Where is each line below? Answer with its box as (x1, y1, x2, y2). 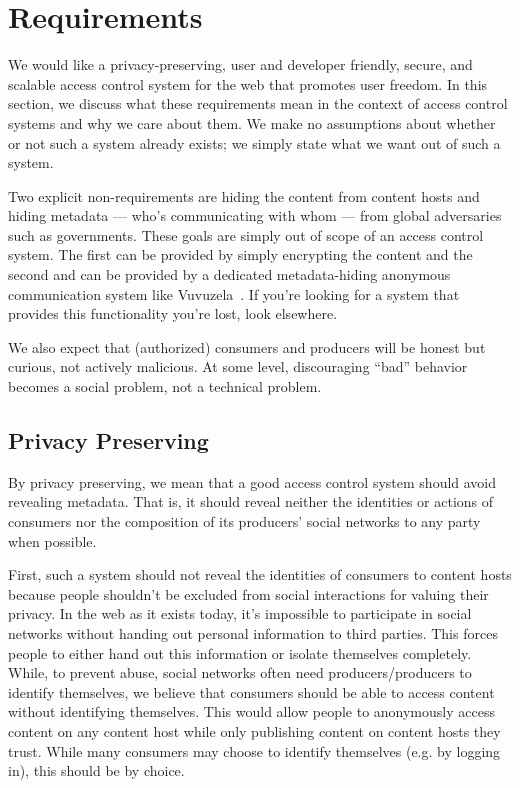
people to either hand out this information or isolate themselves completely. (8, 642, 472, 663)
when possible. (8, 530, 97, 551)
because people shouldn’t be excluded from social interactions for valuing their (8, 583, 489, 604)
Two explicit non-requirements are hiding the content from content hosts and (8, 185, 480, 206)
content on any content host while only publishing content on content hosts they (8, 720, 501, 741)
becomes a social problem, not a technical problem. (8, 376, 322, 397)
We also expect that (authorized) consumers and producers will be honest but (8, 336, 486, 357)
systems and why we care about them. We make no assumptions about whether (8, 112, 496, 133)
